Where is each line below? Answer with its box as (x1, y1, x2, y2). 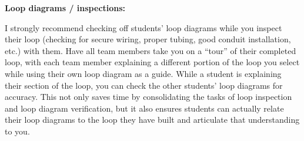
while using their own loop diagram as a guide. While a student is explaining (5, 67, 282, 79)
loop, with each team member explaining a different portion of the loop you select (5, 56, 300, 68)
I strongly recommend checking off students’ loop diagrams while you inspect (5, 21, 282, 33)
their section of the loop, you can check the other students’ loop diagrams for (5, 79, 283, 91)
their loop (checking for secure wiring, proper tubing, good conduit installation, (5, 33, 291, 45)
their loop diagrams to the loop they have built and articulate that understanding (5, 113, 300, 126)
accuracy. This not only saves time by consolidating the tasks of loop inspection (5, 90, 292, 103)
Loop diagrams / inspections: (5, 2, 126, 14)
